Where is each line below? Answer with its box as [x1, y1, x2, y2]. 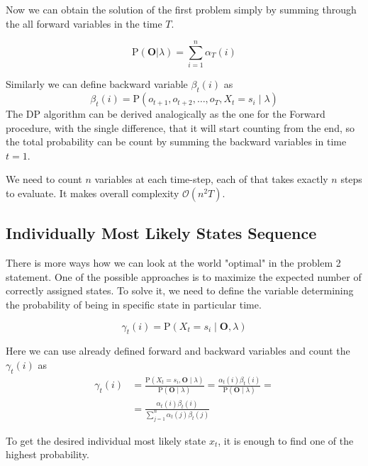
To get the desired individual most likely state [6, 433, 206, 448]
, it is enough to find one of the [218, 433, 354, 448]
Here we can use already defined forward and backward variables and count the [6, 343, 350, 358]
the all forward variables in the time [6, 16, 162, 30]
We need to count [6, 172, 82, 187]
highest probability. [6, 447, 89, 462]
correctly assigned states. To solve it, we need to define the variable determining [6, 283, 354, 298]
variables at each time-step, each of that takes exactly [94, 172, 328, 187]
